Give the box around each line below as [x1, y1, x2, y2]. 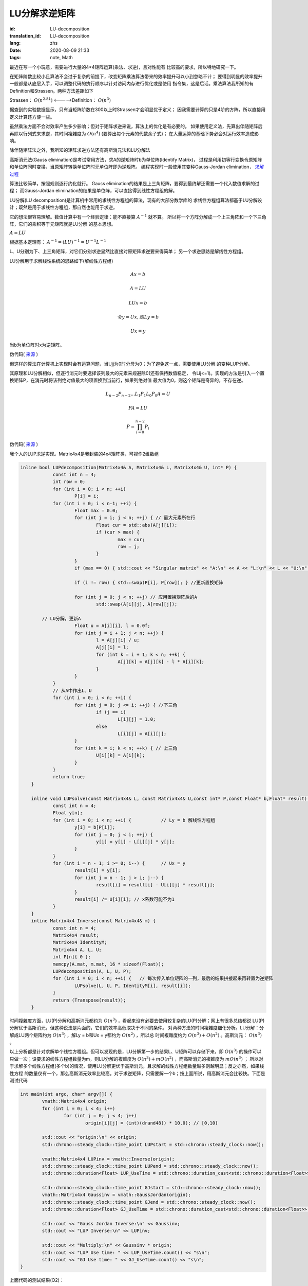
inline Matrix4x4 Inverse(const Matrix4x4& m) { [31, 918, 156, 924]
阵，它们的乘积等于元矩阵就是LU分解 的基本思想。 [9, 221, 116, 227]
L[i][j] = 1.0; [118, 717, 156, 722]
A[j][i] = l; [95, 645, 129, 650]
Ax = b [130, 271, 146, 277]
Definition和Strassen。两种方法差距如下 [9, 87, 94, 94]
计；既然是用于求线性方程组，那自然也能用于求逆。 [9, 204, 118, 210]
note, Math [50, 55, 73, 61]
